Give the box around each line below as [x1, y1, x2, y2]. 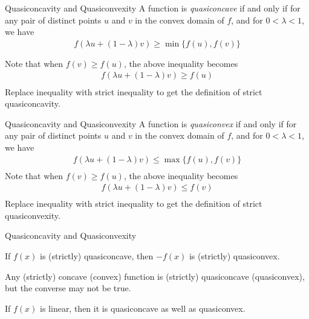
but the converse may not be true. [5, 282, 131, 294]
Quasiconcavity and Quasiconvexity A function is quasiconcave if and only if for [5, 2, 301, 14]
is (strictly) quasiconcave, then [40, 250, 154, 262]
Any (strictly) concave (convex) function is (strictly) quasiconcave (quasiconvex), [5, 270, 305, 282]
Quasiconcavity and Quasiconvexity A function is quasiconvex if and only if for [5, 117, 297, 130]
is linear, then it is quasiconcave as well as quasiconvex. [40, 302, 246, 314]
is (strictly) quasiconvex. [189, 250, 280, 262]
